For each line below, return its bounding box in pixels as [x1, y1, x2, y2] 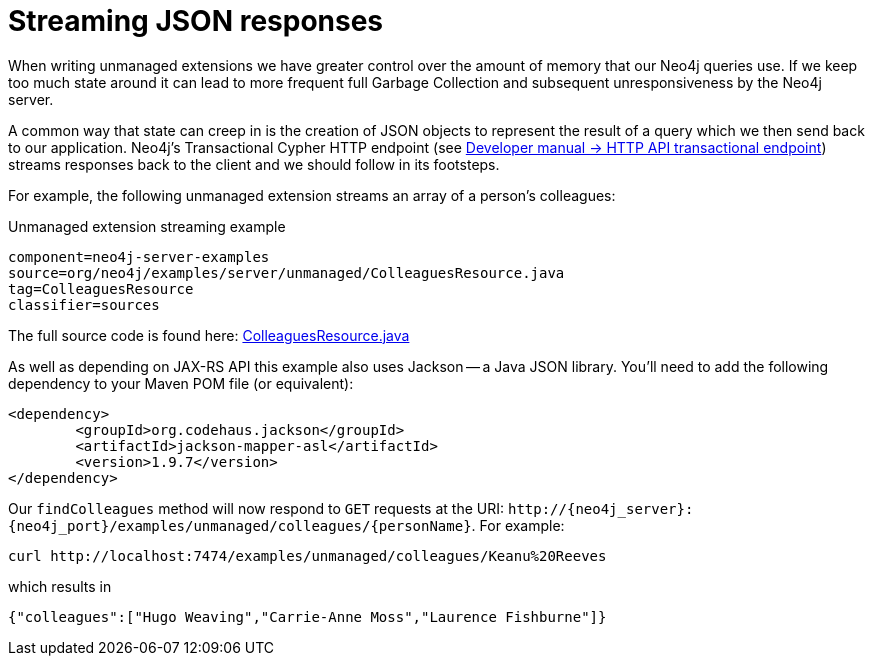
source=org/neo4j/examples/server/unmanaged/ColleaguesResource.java [8, 264, 565, 281]
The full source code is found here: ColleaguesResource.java [8, 326, 410, 344]
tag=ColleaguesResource [8, 280, 194, 297]
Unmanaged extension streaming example [8, 217, 286, 235]
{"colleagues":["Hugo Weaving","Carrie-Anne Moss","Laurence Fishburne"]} [8, 608, 607, 625]
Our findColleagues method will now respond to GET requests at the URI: [8, 499, 505, 517]
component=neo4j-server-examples [8, 248, 270, 265]
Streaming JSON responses [8, 4, 384, 38]
